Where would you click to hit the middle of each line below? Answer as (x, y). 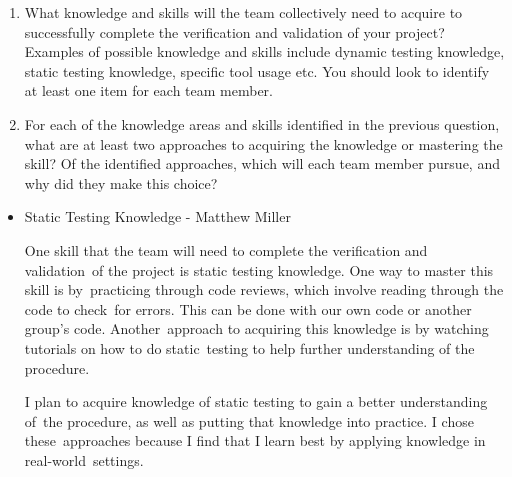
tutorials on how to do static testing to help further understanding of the (249, 347)
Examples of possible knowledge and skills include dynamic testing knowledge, (264, 51)
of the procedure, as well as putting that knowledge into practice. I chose (249, 420)
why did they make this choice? (121, 182)
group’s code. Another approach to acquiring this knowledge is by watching (256, 328)
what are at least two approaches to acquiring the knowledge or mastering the (263, 143)
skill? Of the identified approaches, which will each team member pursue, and (262, 163)
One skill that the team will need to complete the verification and (226, 249)
